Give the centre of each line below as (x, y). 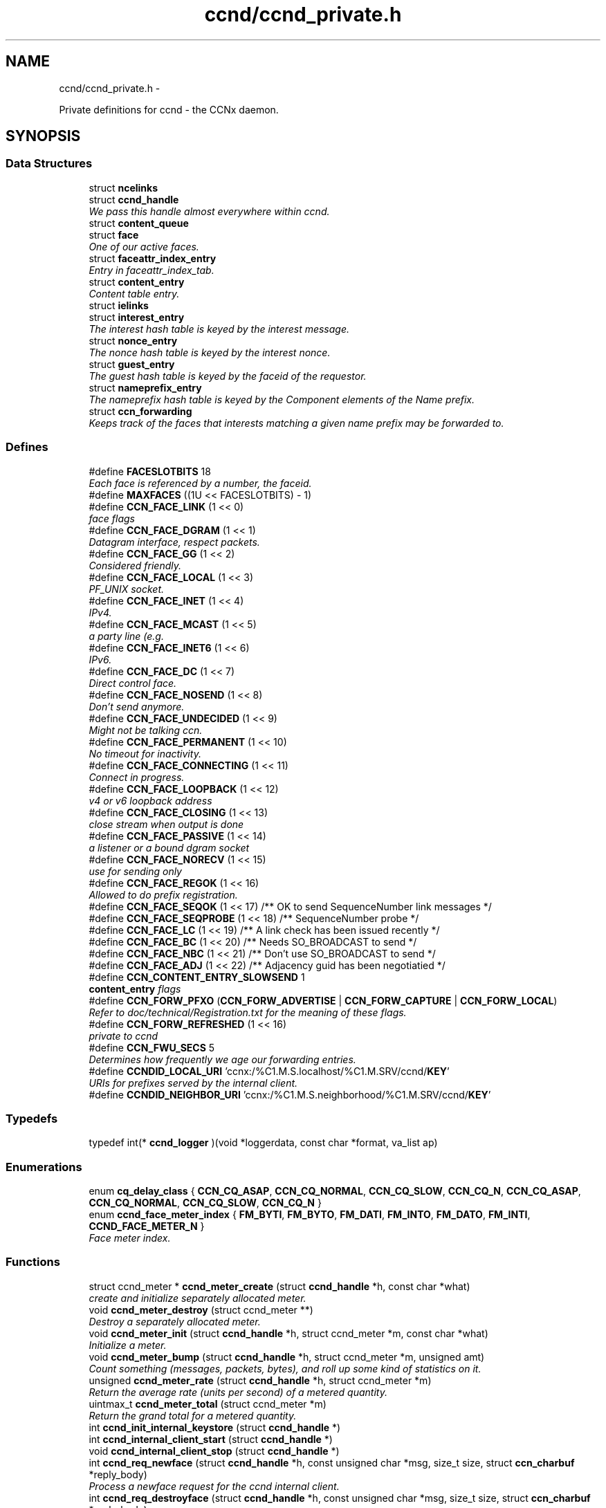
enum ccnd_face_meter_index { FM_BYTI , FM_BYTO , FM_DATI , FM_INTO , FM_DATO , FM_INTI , (310, 1215)
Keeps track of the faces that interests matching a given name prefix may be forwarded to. (296, 423)
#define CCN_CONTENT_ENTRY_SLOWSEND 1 (197, 977)
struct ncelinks (123, 187)
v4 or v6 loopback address (150, 800)
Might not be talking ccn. (146, 730)
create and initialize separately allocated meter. (198, 1298)
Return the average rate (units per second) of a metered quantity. (238, 1392)
